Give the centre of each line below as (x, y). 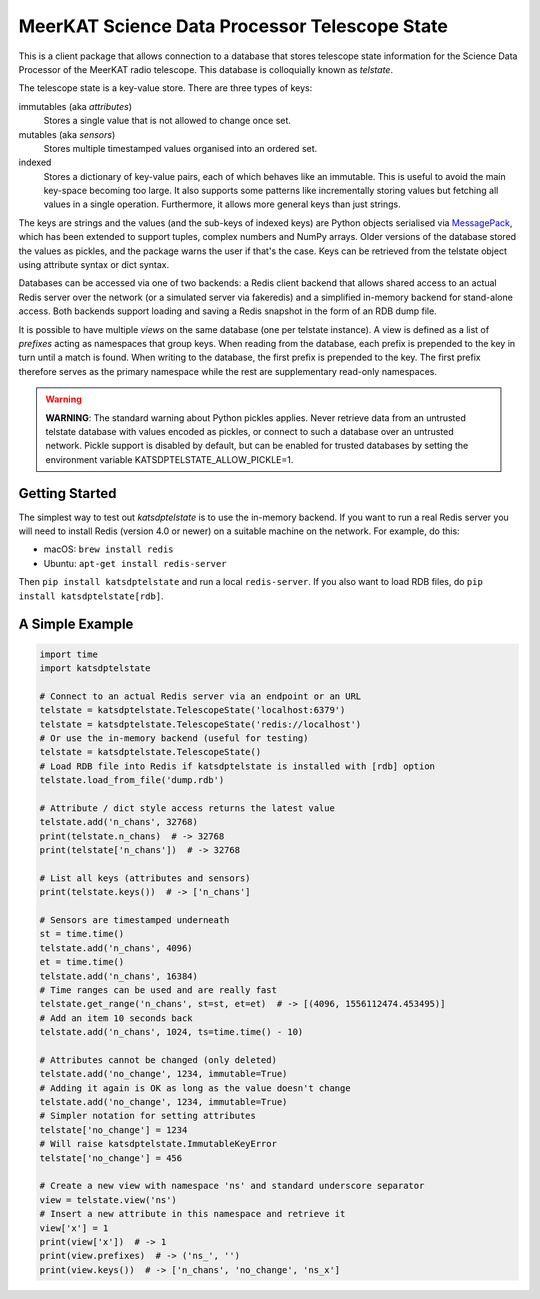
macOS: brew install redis (108, 549)
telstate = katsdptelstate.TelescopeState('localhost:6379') (192, 710)
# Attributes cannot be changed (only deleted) (158, 1059)
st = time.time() (82, 934)
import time (69, 654)
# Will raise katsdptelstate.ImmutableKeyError (158, 1144)
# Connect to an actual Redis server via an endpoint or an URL (200, 696)
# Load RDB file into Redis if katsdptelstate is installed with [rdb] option (237, 766)
